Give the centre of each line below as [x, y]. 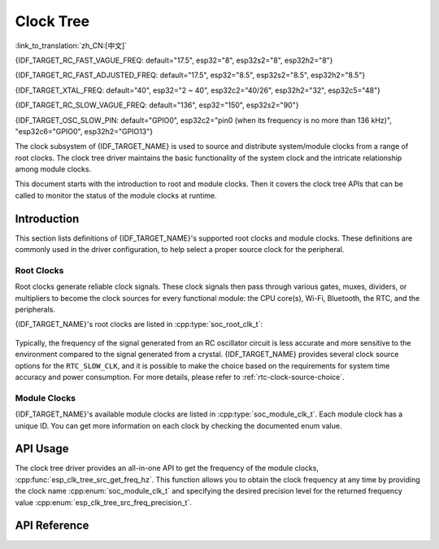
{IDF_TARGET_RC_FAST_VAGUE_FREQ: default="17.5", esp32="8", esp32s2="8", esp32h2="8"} [174, 60]
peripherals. [35, 310]
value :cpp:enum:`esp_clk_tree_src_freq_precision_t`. [104, 502]
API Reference [52, 526]
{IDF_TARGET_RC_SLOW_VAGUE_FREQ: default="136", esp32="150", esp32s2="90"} [157, 105]
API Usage [42, 449]
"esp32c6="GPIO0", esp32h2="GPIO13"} [84, 131]
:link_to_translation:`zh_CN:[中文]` [71, 46]
